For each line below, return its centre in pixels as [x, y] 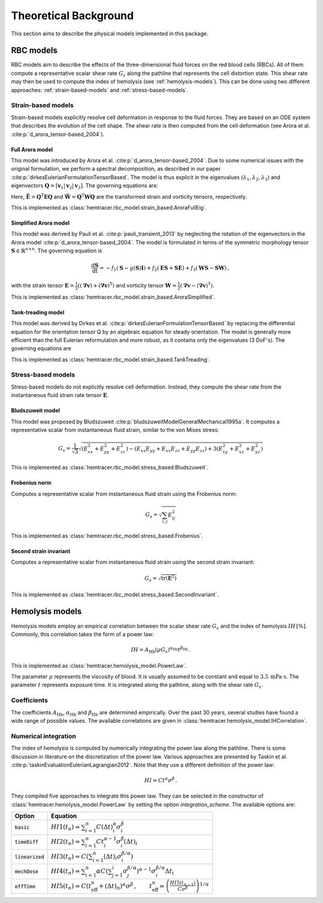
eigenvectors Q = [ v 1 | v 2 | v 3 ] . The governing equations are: [85, 186]
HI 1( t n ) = [66, 828]
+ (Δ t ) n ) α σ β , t [125, 886]
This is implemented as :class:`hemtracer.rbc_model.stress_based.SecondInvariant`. [115, 594]
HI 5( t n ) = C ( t [71, 887]
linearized [30, 857]
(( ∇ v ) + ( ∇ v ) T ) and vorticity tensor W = [127, 285]
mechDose [27, 872]
